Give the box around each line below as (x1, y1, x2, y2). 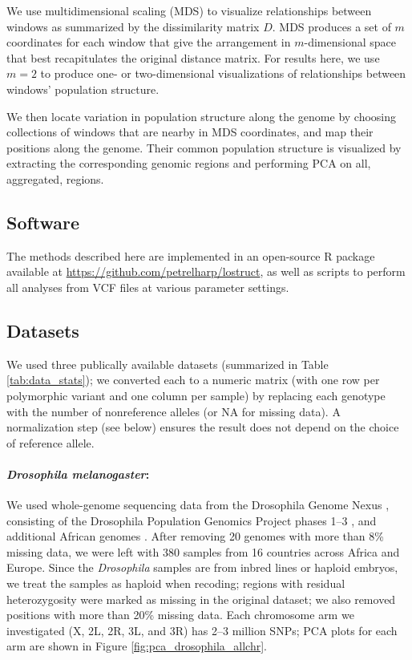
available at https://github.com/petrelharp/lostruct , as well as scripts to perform (6, 263, 406, 280)
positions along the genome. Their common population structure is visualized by (6, 139, 402, 156)
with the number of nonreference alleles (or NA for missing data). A (6, 403, 341, 419)
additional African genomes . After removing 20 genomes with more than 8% (6, 528, 384, 545)
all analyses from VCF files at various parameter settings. (6, 278, 289, 295)
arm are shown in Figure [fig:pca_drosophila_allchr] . (6, 638, 267, 654)
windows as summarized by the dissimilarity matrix (6, 18, 260, 34)
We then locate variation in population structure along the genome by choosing (6, 107, 397, 124)
